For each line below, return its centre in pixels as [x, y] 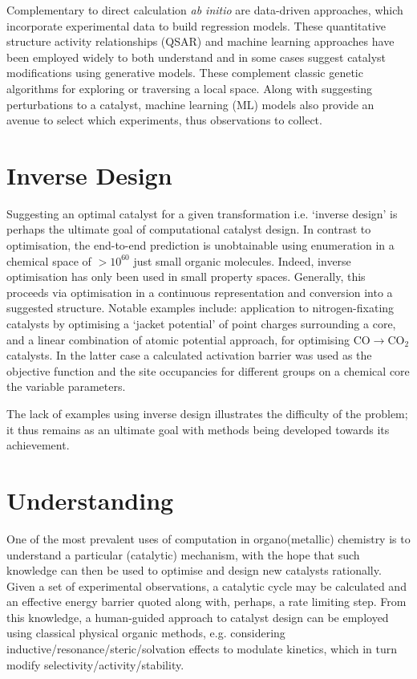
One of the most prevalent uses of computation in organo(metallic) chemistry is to [208, 538]
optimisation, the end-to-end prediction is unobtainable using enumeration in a [200, 245]
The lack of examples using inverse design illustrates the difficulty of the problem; [207, 413]
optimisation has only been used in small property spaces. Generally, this [186, 276]
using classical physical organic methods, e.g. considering [146, 633]
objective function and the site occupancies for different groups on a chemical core [208, 370]
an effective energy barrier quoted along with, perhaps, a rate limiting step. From [206, 602]
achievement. [38, 445]
